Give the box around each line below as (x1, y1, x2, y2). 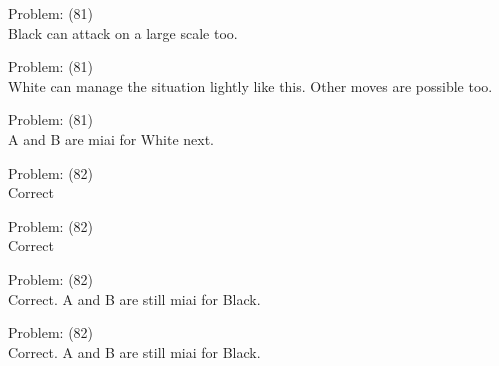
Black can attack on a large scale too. (8, 22, 238, 43)
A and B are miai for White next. (8, 128, 214, 149)
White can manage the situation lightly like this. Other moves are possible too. (8, 75, 493, 96)
